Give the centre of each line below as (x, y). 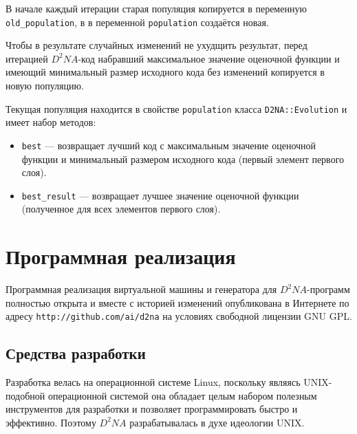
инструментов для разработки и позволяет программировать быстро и (152, 409)
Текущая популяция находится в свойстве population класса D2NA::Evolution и (176, 108)
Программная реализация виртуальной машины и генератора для (141, 289)
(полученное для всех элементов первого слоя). (121, 209)
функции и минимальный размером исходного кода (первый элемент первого (183, 159)
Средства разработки (76, 353)
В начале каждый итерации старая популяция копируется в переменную (156, 8)
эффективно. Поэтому (51, 422)
